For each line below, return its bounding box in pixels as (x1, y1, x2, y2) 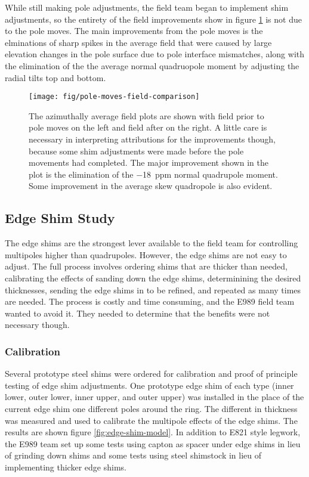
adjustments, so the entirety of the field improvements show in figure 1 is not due (5, 13, 302, 25)
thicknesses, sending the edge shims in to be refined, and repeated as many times (5, 283, 301, 296)
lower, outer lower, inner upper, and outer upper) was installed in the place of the (5, 391, 304, 403)
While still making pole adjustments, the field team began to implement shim (5, 1, 289, 13)
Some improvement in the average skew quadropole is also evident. (29, 179, 273, 192)
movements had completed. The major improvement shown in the (29, 156, 268, 169)
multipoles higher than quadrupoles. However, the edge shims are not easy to (5, 248, 287, 261)
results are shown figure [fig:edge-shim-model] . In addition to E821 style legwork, (5, 426, 301, 438)
